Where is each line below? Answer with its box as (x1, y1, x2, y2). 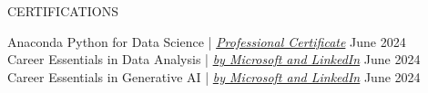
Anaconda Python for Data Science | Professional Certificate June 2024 (7, 32, 406, 51)
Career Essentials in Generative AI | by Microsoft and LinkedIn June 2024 (7, 67, 421, 86)
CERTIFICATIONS (7, 2, 118, 20)
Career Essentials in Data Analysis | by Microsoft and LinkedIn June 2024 (7, 50, 421, 69)
